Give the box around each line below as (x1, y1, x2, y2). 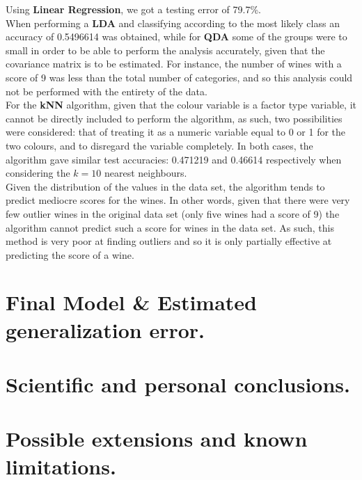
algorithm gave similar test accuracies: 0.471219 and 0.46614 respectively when (6, 152, 342, 166)
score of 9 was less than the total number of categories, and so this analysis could (6, 70, 353, 84)
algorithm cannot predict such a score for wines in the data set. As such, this (6, 220, 334, 234)
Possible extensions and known (6, 424, 308, 453)
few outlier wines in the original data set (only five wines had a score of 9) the (6, 206, 340, 221)
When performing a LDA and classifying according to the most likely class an (6, 15, 340, 30)
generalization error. (6, 315, 205, 344)
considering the (6, 166, 70, 180)
